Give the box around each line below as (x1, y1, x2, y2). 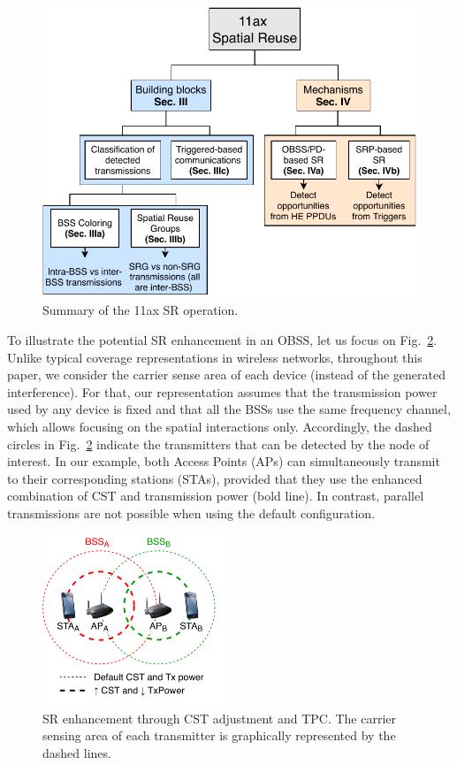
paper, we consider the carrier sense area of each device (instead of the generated (7, 365, 446, 384)
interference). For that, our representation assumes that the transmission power (7, 382, 438, 401)
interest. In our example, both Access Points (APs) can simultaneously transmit (7, 452, 440, 470)
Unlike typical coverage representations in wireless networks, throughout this (7, 348, 423, 366)
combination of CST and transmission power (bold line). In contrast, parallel (7, 486, 424, 505)
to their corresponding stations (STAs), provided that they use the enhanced (7, 469, 423, 487)
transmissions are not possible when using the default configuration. (7, 504, 376, 522)
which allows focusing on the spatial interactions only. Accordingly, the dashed (7, 417, 432, 436)
